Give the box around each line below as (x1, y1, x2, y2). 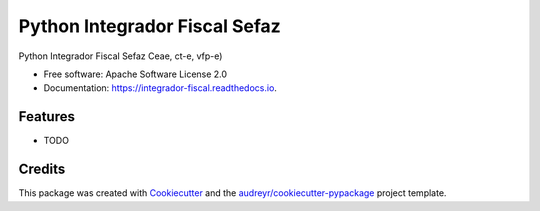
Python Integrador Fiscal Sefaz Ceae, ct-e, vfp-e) (18, 50, 223, 62)
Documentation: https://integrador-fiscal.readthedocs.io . (43, 82, 277, 94)
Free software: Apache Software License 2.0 (43, 68, 228, 80)
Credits (18, 161, 66, 178)
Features (18, 108, 75, 125)
